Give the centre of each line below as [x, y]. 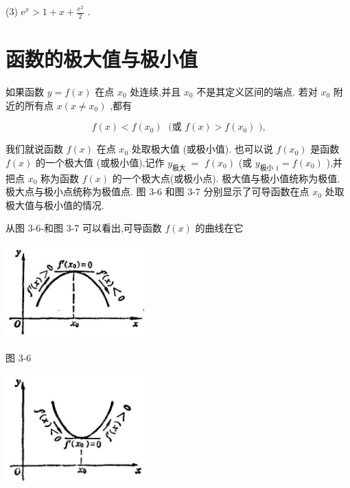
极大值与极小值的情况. [55, 204]
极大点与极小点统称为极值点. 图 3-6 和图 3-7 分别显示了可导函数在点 [157, 191]
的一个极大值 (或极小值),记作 [100, 162]
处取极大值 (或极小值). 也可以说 [202, 149]
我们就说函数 [34, 149]
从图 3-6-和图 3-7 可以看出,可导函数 [84, 228]
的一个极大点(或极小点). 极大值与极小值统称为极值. [226, 178]
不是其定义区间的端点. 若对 [257, 91]
